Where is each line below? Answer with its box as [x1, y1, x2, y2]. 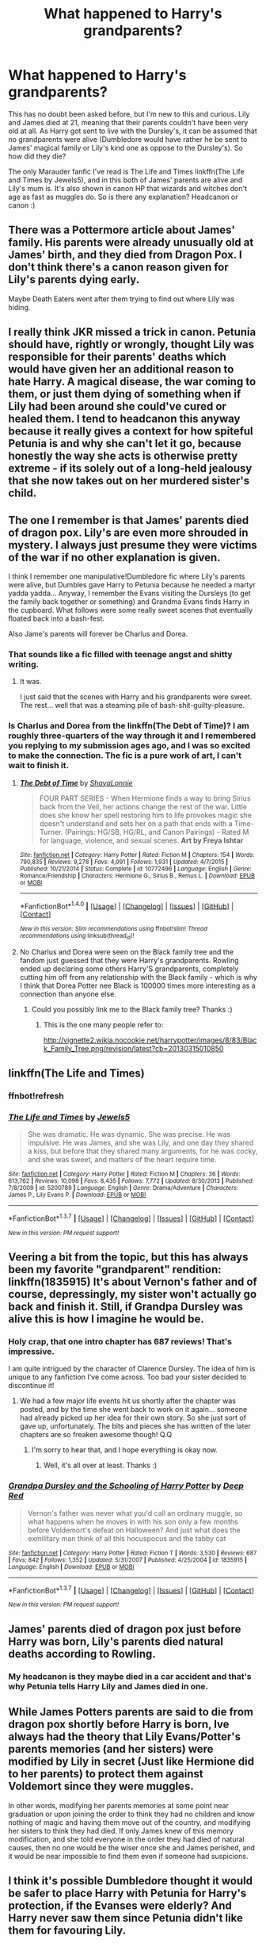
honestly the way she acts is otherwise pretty [8, 449, 238, 463]
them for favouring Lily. [8, 1923, 127, 1937]
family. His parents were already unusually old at [8, 235, 254, 250]
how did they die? [8, 151, 66, 161]
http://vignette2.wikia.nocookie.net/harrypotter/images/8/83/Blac [43, 1035, 257, 1045]
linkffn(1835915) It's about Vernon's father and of [8, 1276, 257, 1289]
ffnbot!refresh [8, 1090, 65, 1101]
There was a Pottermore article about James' [8, 224, 236, 237]
